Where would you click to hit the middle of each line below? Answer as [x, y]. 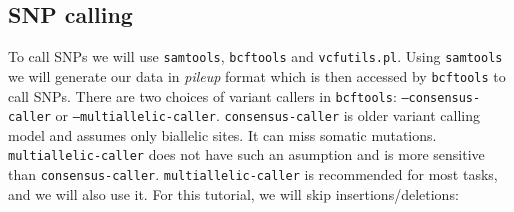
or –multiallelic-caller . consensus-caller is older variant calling [267, 115]
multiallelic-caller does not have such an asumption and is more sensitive [246, 154]
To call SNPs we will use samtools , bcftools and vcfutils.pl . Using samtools [255, 56]
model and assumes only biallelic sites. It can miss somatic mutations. [222, 134]
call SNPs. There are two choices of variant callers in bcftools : [202, 95]
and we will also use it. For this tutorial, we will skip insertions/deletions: [233, 193]
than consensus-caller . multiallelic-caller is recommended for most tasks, [253, 174]
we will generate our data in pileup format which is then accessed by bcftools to [257, 75]
